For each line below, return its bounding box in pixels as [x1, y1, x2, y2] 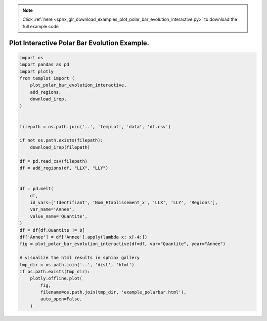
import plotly [19, 69, 54, 74]
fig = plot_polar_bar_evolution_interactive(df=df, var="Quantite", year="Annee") [19, 241, 226, 247]
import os [19, 55, 44, 60]
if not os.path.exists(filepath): [19, 138, 103, 143]
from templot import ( [19, 75, 75, 81]
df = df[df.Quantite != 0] [19, 227, 85, 233]
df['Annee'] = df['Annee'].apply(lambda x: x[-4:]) [19, 234, 148, 240]
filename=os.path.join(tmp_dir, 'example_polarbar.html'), [40, 289, 187, 295]
